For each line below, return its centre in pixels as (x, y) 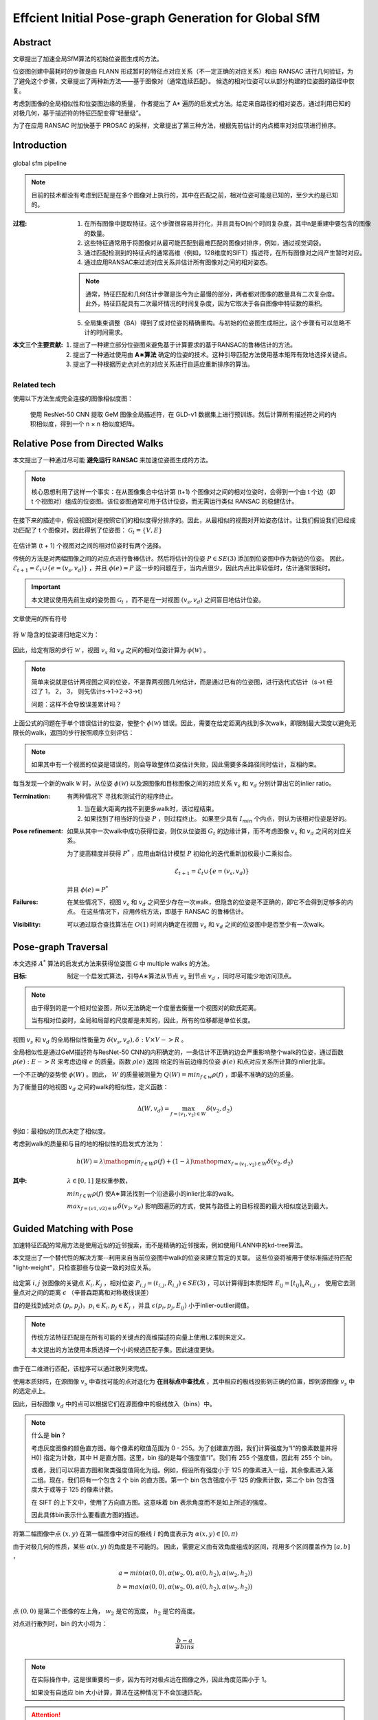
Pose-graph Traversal (60, 947)
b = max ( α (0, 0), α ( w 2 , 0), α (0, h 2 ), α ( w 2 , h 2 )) (185, 1588)
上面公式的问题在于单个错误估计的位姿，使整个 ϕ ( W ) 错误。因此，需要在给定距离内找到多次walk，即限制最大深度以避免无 (185, 723)
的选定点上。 (31, 1391)
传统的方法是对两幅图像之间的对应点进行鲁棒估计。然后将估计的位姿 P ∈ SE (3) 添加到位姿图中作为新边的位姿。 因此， (180, 558)
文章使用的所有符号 (40, 619)
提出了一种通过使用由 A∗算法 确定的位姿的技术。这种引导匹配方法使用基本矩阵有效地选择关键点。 (212, 354)
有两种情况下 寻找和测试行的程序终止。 (122, 796)
